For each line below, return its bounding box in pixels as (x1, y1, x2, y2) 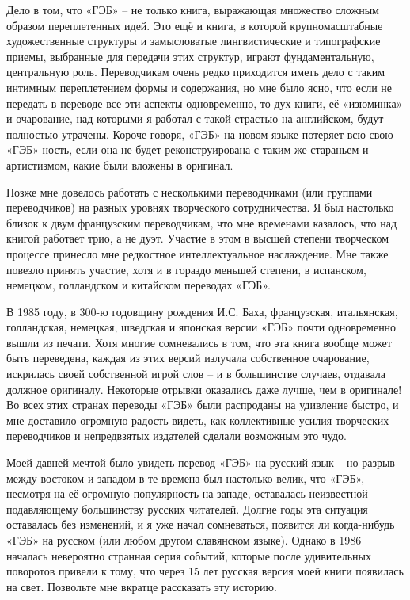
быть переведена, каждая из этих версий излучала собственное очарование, (6, 350, 370, 366)
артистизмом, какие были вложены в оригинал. (6, 156, 233, 173)
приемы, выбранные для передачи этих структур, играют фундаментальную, (6, 48, 374, 64)
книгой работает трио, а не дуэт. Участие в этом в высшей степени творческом (6, 230, 389, 246)
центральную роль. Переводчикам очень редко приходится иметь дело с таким (6, 63, 385, 80)
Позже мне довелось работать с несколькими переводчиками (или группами (6, 183, 373, 200)
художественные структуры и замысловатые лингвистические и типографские (6, 32, 381, 49)
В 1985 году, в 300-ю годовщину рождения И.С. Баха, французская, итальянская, (6, 303, 398, 319)
